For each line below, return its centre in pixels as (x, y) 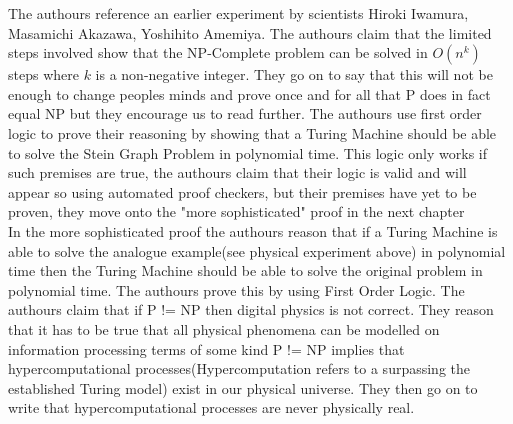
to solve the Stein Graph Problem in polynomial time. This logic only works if (248, 152)
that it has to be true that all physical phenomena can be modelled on (224, 328)
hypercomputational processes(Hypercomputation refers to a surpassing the (239, 368)
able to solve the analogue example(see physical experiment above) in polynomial (257, 250)
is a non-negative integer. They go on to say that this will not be (294, 74)
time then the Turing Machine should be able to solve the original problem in (245, 270)
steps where (43, 74)
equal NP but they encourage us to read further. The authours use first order (245, 113)
